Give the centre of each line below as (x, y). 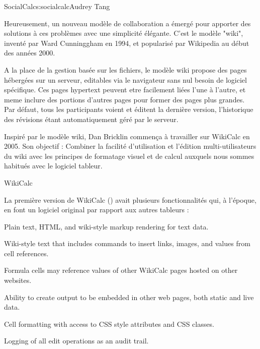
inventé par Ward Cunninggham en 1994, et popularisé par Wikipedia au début (127, 43)
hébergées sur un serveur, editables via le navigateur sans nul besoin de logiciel (125, 79)
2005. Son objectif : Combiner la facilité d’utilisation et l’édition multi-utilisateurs (130, 146)
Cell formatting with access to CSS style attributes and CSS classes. (109, 324)
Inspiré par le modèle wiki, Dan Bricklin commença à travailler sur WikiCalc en (127, 136)
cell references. (26, 253)
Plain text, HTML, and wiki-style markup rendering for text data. (106, 226)
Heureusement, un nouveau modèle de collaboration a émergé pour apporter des (127, 23)
